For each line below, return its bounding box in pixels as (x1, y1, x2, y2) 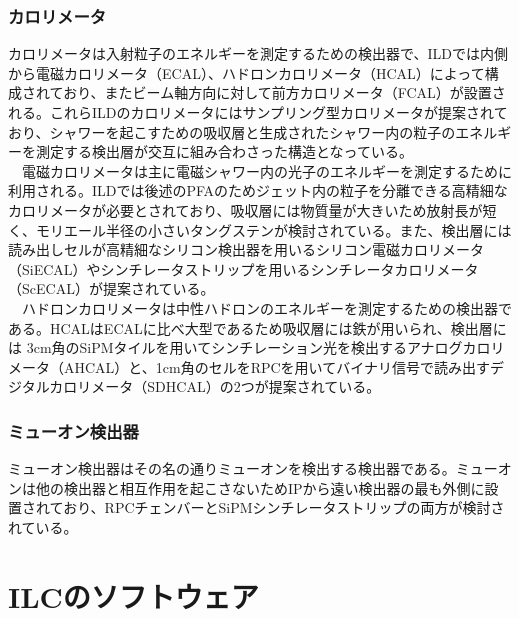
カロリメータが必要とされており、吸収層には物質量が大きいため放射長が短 (8, 199, 497, 220)
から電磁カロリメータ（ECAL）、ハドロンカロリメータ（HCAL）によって (8, 62, 485, 83)
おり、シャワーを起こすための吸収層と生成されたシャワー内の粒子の (8, 121, 456, 142)
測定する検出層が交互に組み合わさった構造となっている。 (35, 141, 413, 162)
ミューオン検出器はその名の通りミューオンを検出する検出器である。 (8, 458, 456, 479)
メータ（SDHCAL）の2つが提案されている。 (91, 376, 381, 397)
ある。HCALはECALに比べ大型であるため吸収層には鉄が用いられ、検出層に (8, 317, 507, 338)
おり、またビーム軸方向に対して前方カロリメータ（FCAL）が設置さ (63, 82, 506, 103)
